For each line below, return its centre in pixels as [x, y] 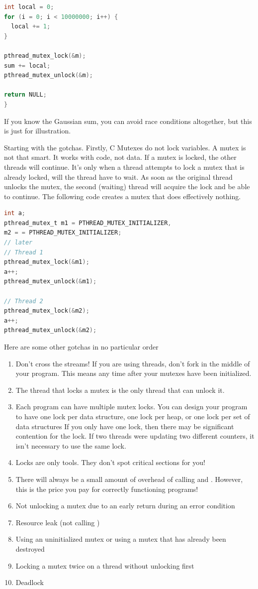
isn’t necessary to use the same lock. [71, 445]
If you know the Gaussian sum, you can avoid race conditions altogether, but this [128, 121]
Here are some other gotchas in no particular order [81, 347]
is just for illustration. [38, 131]
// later [18, 243]
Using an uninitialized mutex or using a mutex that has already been [121, 539]
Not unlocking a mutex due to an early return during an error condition [125, 506]
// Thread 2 [24, 301]
